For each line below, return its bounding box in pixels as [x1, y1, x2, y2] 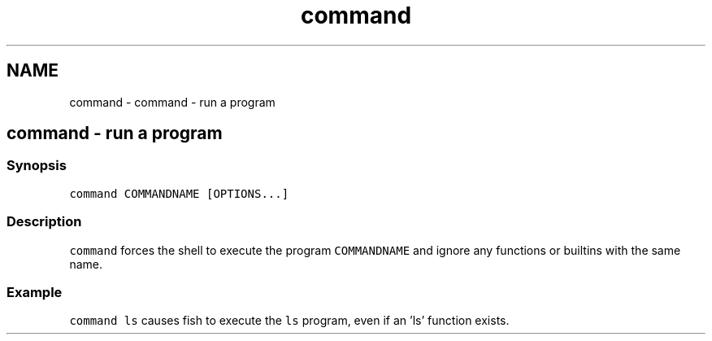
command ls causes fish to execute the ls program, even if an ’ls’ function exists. [69, 313, 510, 328]
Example [7, 283, 63, 300]
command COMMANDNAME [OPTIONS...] [69, 186, 289, 200]
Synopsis [7, 157, 67, 174]
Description [7, 213, 82, 230]
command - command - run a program [69, 94, 276, 109]
